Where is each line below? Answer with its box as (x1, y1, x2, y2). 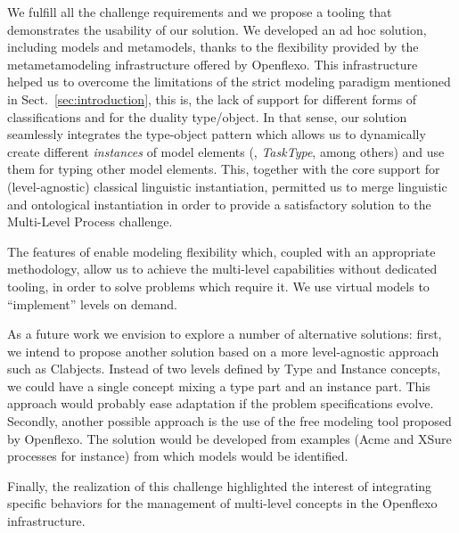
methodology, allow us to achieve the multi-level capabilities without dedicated (7, 259, 438, 278)
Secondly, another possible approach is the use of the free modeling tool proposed (7, 412, 452, 430)
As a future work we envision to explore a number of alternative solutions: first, (7, 324, 442, 343)
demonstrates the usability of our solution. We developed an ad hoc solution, (7, 20, 427, 38)
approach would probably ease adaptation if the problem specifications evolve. (7, 394, 434, 413)
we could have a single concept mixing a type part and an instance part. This (7, 376, 430, 395)
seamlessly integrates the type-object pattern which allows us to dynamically (7, 125, 426, 143)
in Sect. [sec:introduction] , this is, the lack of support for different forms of (7, 89, 417, 108)
